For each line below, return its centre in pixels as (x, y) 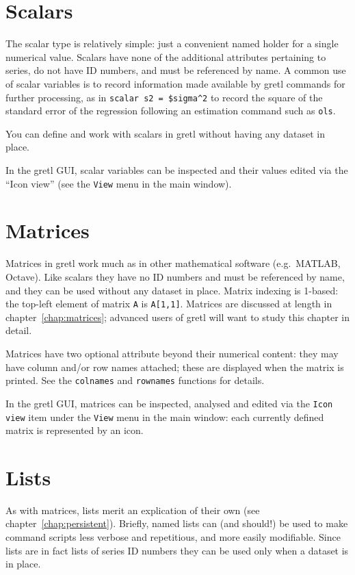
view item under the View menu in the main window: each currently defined (165, 417)
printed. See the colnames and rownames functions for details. (135, 380)
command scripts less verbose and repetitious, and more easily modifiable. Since (173, 537)
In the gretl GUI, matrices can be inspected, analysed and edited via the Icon (169, 403)
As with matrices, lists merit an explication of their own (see (133, 510)
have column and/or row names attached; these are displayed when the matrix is (175, 367)
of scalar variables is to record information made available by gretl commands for (175, 83)
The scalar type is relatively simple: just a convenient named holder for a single (172, 43)
